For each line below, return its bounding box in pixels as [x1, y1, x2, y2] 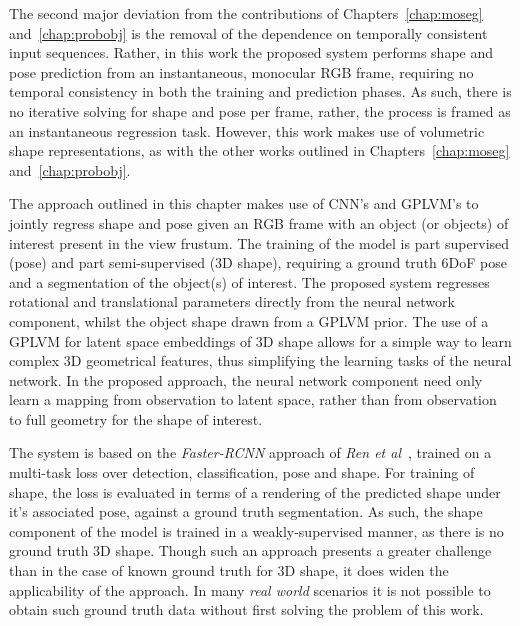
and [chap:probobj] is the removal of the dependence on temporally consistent [9, 22, 488, 43]
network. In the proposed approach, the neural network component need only [9, 369, 483, 390]
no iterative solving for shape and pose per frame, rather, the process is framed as [9, 100, 511, 121]
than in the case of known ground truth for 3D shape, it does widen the [9, 560, 449, 581]
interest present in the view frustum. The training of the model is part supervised [9, 232, 510, 253]
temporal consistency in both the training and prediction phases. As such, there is [9, 81, 512, 102]
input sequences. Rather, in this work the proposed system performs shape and [9, 42, 494, 63]
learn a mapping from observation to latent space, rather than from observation [9, 389, 497, 410]
